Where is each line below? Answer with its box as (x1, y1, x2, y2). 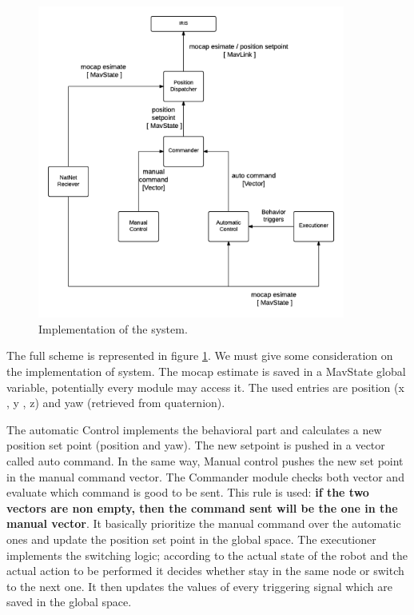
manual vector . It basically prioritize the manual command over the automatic (6, 515, 401, 532)
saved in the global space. (6, 593, 132, 610)
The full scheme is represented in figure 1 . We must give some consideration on (6, 347, 393, 364)
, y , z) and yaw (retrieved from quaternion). (6, 394, 225, 411)
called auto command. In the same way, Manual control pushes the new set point (6, 452, 404, 469)
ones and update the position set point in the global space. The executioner (6, 530, 376, 547)
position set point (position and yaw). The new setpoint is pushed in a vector (6, 437, 385, 453)
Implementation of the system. (38, 320, 188, 337)
